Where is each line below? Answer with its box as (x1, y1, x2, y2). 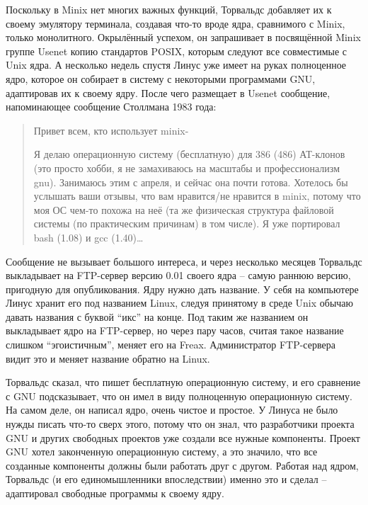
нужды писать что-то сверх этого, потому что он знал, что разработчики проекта (6, 416, 355, 431)
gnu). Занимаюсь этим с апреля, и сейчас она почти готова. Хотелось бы (33, 174, 348, 189)
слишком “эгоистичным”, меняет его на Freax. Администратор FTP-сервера (6, 337, 335, 352)
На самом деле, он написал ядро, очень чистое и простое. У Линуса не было (6, 402, 338, 417)
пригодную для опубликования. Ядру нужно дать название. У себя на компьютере (6, 281, 359, 296)
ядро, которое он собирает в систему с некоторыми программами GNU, (6, 71, 316, 86)
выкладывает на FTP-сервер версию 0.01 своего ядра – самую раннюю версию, (6, 268, 351, 283)
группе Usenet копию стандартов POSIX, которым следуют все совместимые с (6, 43, 347, 58)
